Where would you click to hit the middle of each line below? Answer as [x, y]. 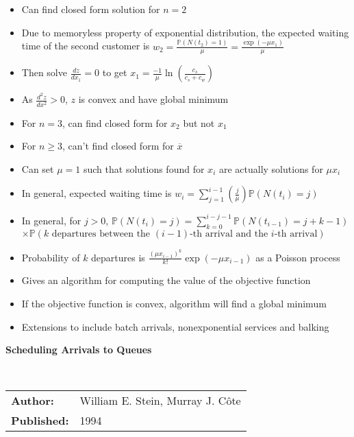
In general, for [51, 220]
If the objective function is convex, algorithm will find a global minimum [174, 303]
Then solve [44, 72]
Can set [38, 168]
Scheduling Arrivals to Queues [79, 350]
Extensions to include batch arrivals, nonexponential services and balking [175, 326]
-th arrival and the [229, 234]
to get [115, 72]
